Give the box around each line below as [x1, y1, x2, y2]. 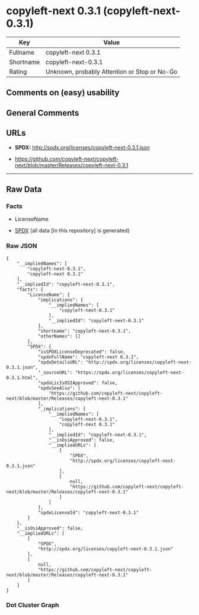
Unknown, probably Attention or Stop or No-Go [45, 67, 178, 75]
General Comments [6, 108, 79, 118]
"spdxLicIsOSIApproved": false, [37, 380, 118, 386]
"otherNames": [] [37, 333, 81, 339]
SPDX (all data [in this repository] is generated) [14, 227, 130, 234]
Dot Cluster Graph [6, 601, 59, 609]
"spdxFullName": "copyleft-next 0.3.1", [37, 354, 139, 360]
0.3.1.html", [6, 375, 38, 381]
